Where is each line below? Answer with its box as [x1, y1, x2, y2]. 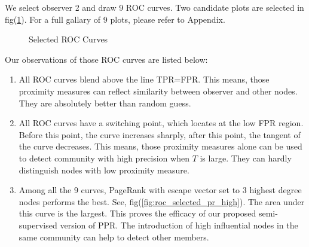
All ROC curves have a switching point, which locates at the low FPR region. [19, 117, 304, 129]
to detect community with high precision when [19, 151, 189, 164]
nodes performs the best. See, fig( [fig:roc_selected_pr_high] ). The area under [19, 195, 305, 208]
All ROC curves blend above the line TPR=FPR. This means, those [19, 73, 270, 86]
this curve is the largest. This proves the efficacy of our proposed [19, 207, 256, 219]
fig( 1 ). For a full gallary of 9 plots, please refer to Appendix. [5, 13, 225, 25]
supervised [19, 218, 57, 231]
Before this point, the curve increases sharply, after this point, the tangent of [19, 128, 301, 141]
